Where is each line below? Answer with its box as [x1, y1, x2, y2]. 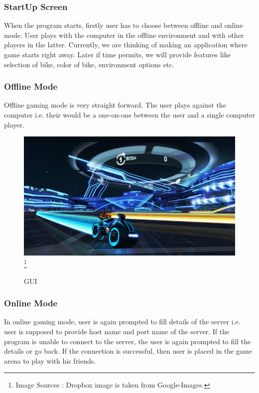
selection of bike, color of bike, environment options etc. [4, 59, 174, 69]
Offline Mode [4, 80, 58, 93]
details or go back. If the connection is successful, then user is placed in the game [4, 346, 252, 356]
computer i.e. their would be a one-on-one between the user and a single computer [4, 110, 255, 120]
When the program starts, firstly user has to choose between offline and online [4, 20, 243, 30]
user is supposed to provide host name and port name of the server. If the [4, 326, 230, 336]
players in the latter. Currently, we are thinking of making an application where [4, 39, 248, 50]
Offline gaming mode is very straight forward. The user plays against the [4, 100, 226, 110]
